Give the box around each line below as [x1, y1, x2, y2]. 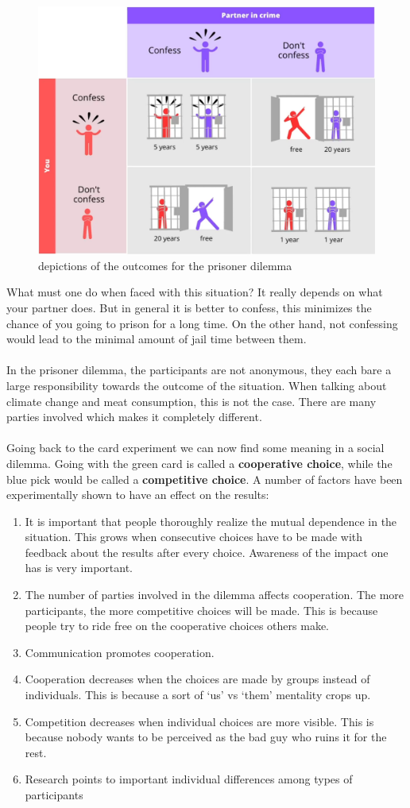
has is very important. [25, 559, 133, 576]
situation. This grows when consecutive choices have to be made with [25, 528, 363, 545]
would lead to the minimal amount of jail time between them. [6, 331, 307, 347]
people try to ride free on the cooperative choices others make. [25, 617, 329, 634]
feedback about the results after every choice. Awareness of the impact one [25, 543, 389, 560]
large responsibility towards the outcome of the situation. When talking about [6, 377, 387, 393]
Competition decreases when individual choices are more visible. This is [25, 713, 374, 729]
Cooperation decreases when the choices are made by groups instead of [25, 671, 370, 687]
